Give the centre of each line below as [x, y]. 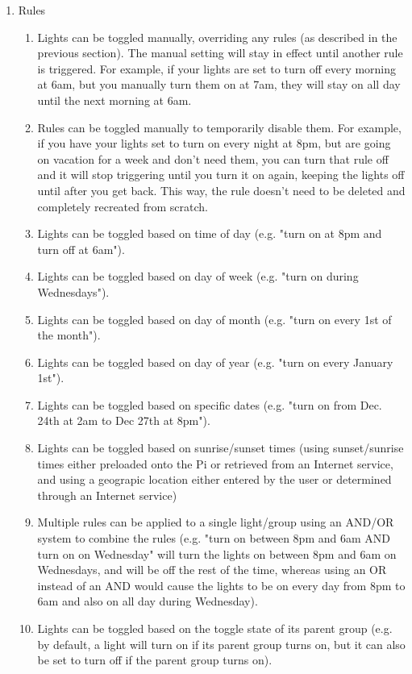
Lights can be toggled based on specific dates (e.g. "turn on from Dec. [210, 404]
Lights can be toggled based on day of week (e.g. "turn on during [198, 276]
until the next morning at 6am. [114, 100]
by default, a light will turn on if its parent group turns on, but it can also [221, 644]
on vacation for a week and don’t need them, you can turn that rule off [213, 158]
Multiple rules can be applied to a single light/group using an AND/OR [216, 522]
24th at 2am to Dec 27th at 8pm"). [124, 420]
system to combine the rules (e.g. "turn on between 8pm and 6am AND [214, 538]
